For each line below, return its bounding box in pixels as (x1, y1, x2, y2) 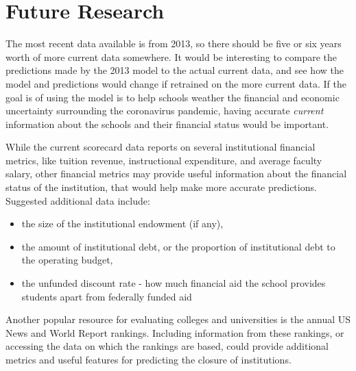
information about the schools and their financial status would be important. (5, 116, 329, 131)
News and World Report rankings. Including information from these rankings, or (5, 325, 344, 340)
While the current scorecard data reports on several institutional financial (5, 140, 316, 154)
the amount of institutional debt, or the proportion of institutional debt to (21, 239, 335, 253)
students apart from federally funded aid (21, 289, 192, 303)
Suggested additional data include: (5, 193, 150, 207)
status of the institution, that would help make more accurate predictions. (5, 180, 317, 194)
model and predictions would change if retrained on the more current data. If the (5, 76, 346, 90)
